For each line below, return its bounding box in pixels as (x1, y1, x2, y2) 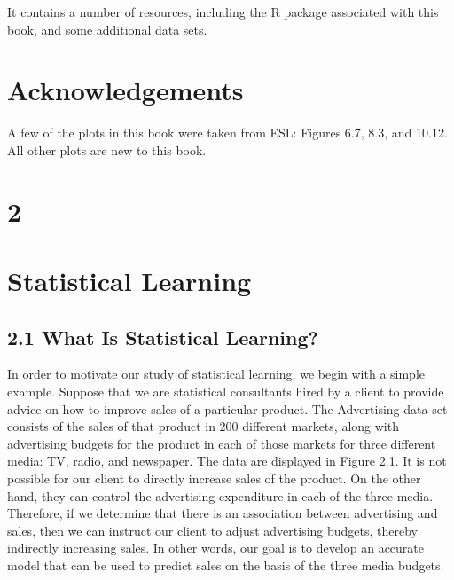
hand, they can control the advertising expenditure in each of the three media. (7, 486, 434, 505)
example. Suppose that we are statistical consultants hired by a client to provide (7, 382, 444, 401)
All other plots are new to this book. (7, 140, 207, 159)
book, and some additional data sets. (7, 20, 207, 38)
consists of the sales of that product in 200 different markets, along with (7, 417, 399, 435)
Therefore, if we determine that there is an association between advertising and (7, 504, 438, 522)
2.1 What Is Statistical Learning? (7, 323, 318, 350)
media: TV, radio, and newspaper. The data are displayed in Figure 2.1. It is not (7, 451, 447, 470)
